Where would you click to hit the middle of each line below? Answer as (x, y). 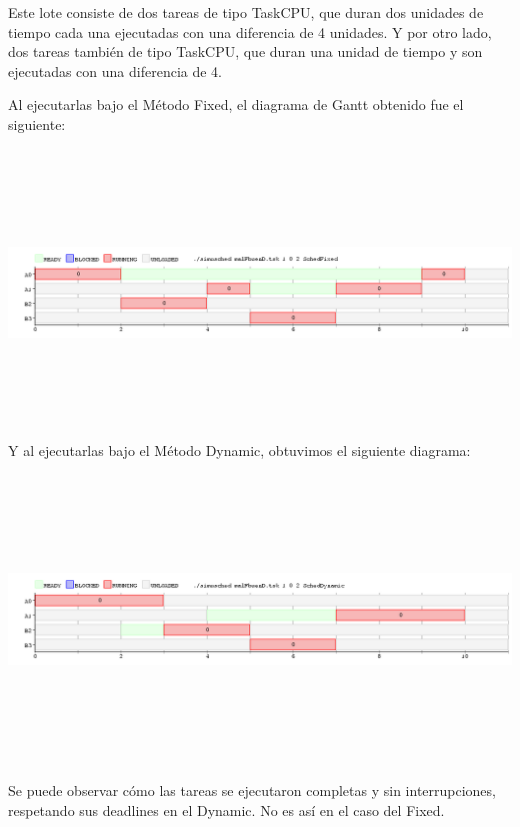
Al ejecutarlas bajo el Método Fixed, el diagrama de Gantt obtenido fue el (236, 104)
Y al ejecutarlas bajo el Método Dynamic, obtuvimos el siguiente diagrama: (239, 450)
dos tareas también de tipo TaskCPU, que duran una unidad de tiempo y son (245, 51)
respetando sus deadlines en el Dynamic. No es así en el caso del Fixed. (226, 809)
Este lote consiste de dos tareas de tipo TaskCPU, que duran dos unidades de (246, 12)
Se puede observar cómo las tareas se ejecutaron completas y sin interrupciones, (252, 790)
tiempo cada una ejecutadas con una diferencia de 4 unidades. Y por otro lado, (250, 31)
